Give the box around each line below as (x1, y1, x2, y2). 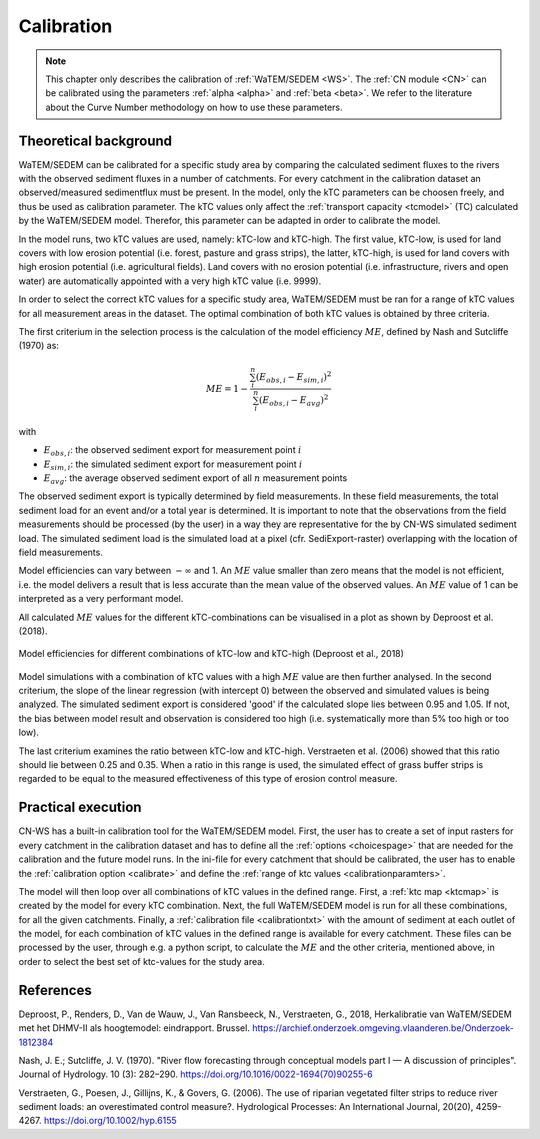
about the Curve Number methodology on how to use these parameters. (45, 101, 344, 113)
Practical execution (18, 799, 142, 816)
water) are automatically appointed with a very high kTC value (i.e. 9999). (18, 275, 322, 287)
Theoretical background (18, 132, 173, 149)
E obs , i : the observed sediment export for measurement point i (43, 444, 302, 459)
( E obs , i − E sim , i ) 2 (255, 369, 332, 385)
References (18, 981, 92, 999)
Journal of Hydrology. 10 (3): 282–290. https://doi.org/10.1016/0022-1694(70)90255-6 (18, 1068, 374, 1080)
